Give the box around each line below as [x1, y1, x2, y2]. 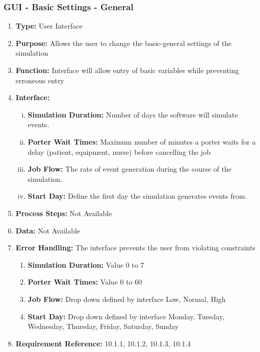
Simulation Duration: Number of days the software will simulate [28, 109, 238, 120]
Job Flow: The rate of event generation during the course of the [28, 163, 231, 174]
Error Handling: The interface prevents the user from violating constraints [15, 242, 255, 253]
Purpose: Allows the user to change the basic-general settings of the [15, 37, 232, 48]
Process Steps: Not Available [15, 207, 112, 218]
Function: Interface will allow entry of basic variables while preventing [15, 65, 239, 75]
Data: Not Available [15, 225, 81, 236]
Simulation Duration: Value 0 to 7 [28, 259, 144, 270]
